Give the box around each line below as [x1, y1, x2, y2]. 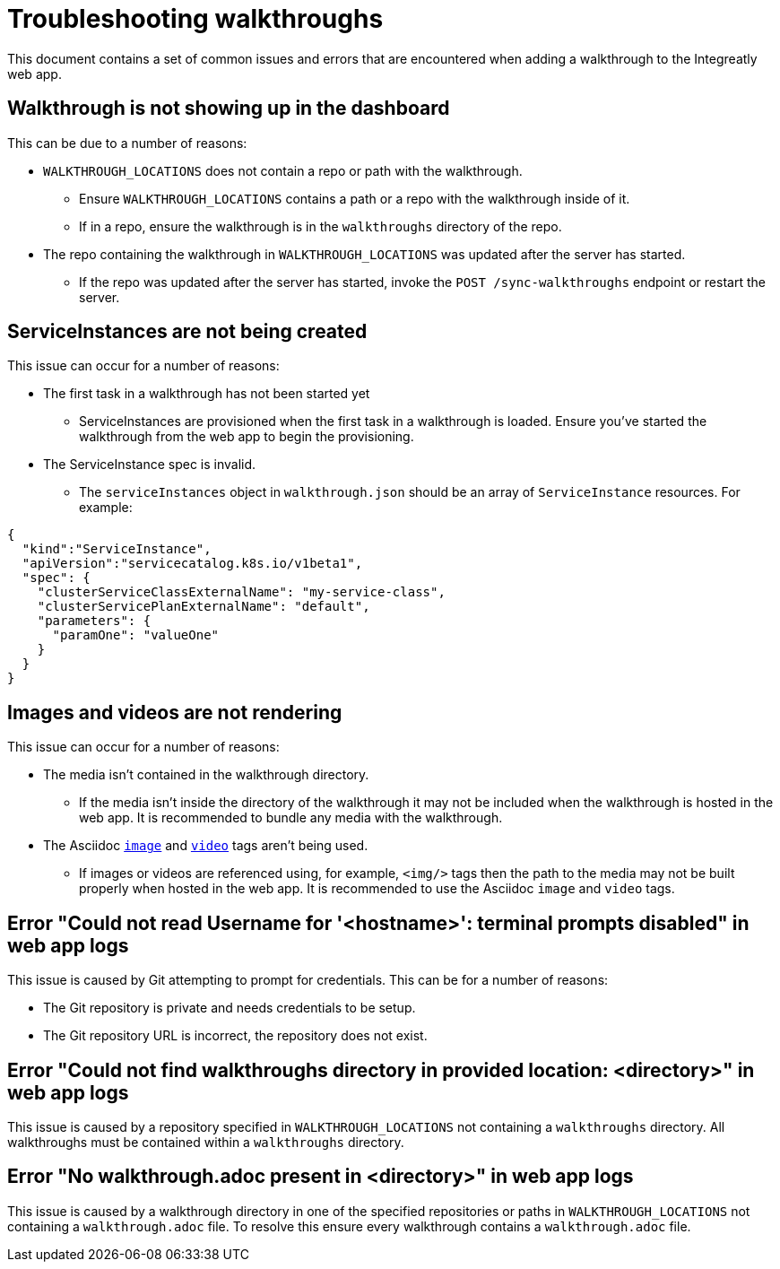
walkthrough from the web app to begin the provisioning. [79, 429, 414, 445]
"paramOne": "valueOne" [52, 628, 220, 643]
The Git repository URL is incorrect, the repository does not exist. [43, 1028, 428, 1044]
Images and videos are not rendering [7, 700, 342, 724]
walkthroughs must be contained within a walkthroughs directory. [7, 1134, 404, 1150]
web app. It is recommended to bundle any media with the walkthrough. [79, 810, 503, 826]
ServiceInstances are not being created [7, 320, 368, 343]
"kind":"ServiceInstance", [22, 542, 212, 557]
